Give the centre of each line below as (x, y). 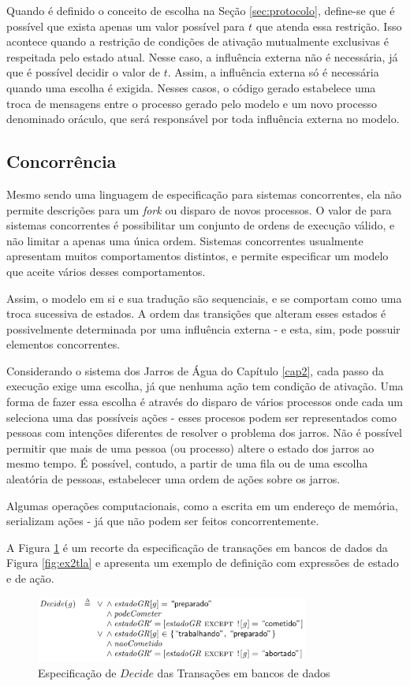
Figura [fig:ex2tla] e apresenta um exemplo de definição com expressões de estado (203, 563)
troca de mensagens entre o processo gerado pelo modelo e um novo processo (192, 103)
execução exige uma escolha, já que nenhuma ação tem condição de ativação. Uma (205, 386)
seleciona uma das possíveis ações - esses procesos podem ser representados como (201, 417)
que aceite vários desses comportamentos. (106, 271)
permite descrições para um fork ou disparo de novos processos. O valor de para (199, 209)
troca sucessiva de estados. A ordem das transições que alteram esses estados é (196, 313)
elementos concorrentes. (63, 344)
